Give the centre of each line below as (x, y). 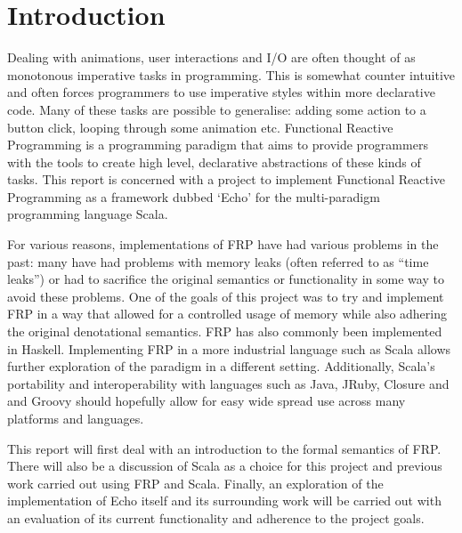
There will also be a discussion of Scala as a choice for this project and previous (225, 466)
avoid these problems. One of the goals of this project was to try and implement (226, 296)
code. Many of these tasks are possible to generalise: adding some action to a (217, 109)
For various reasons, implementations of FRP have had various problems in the (223, 244)
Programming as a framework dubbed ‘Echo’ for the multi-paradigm (194, 196)
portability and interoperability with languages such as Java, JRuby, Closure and (228, 383)
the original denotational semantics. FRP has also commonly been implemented (225, 331)
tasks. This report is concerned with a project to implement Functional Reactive (226, 179)
